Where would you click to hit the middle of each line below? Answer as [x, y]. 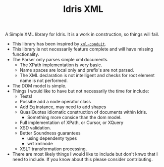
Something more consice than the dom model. [74, 118]
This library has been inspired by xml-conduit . [59, 44]
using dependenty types [52, 138]
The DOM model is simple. [39, 86]
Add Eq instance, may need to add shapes [63, 107]
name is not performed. [44, 81]
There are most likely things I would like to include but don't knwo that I [85, 154]
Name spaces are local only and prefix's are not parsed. [77, 70]
